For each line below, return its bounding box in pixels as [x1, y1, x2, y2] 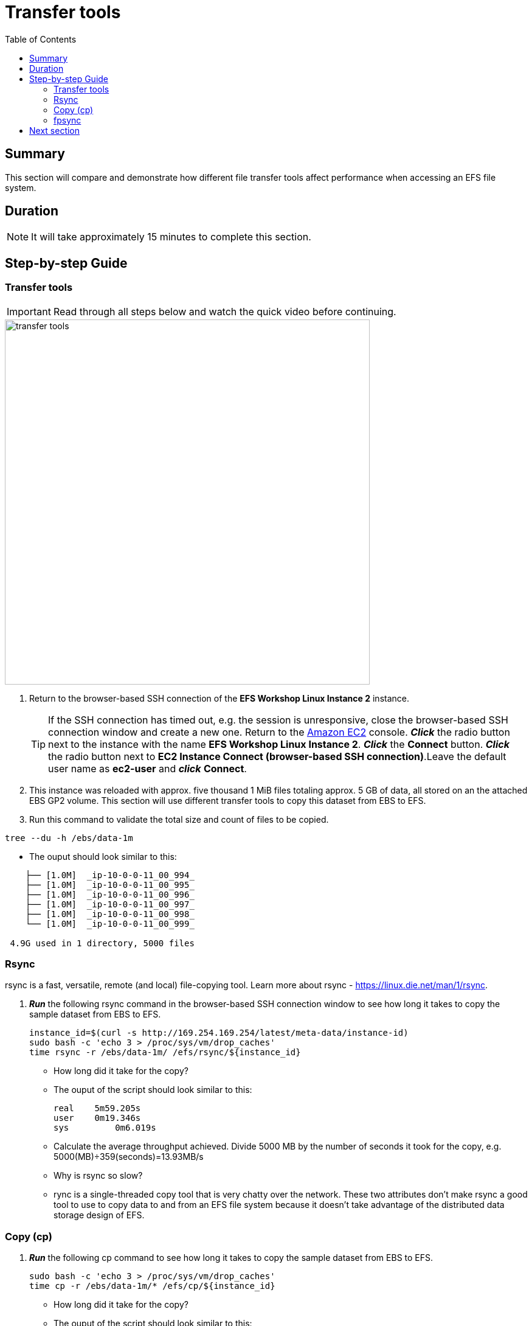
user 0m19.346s [54, 1113, 141, 1123]
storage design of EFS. [54, 1210, 145, 1221]
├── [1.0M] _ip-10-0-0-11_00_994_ [25, 870, 195, 880]
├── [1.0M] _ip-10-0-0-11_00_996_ [25, 889, 195, 899]
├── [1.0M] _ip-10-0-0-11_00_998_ [25, 909, 195, 919]
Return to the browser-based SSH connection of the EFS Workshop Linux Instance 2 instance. [29, 693, 409, 703]
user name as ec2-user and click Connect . [48, 762, 247, 775]
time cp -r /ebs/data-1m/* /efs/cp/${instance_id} [29, 1281, 275, 1291]
